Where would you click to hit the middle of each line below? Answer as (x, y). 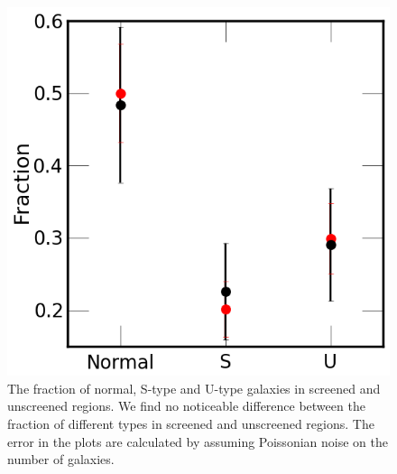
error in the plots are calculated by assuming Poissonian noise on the (198, 441)
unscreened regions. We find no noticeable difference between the (186, 406)
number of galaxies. (61, 459)
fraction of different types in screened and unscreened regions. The (191, 423)
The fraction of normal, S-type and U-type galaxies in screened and (194, 388)
